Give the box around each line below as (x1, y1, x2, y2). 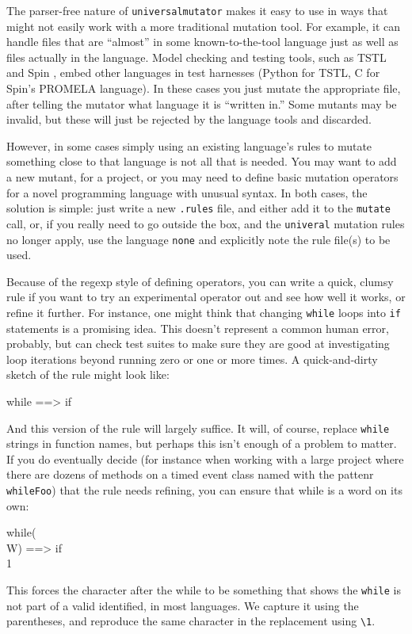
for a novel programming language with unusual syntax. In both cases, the (6, 184, 368, 201)
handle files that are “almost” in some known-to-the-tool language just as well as (6, 33, 399, 50)
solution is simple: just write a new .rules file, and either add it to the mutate (6, 200, 391, 216)
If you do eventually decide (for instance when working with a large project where (6, 450, 404, 467)
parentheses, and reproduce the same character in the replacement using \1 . (6, 613, 376, 629)
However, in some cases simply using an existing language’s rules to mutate (6, 137, 372, 154)
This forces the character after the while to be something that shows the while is (6, 582, 401, 598)
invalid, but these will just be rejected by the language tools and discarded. (6, 111, 372, 128)
